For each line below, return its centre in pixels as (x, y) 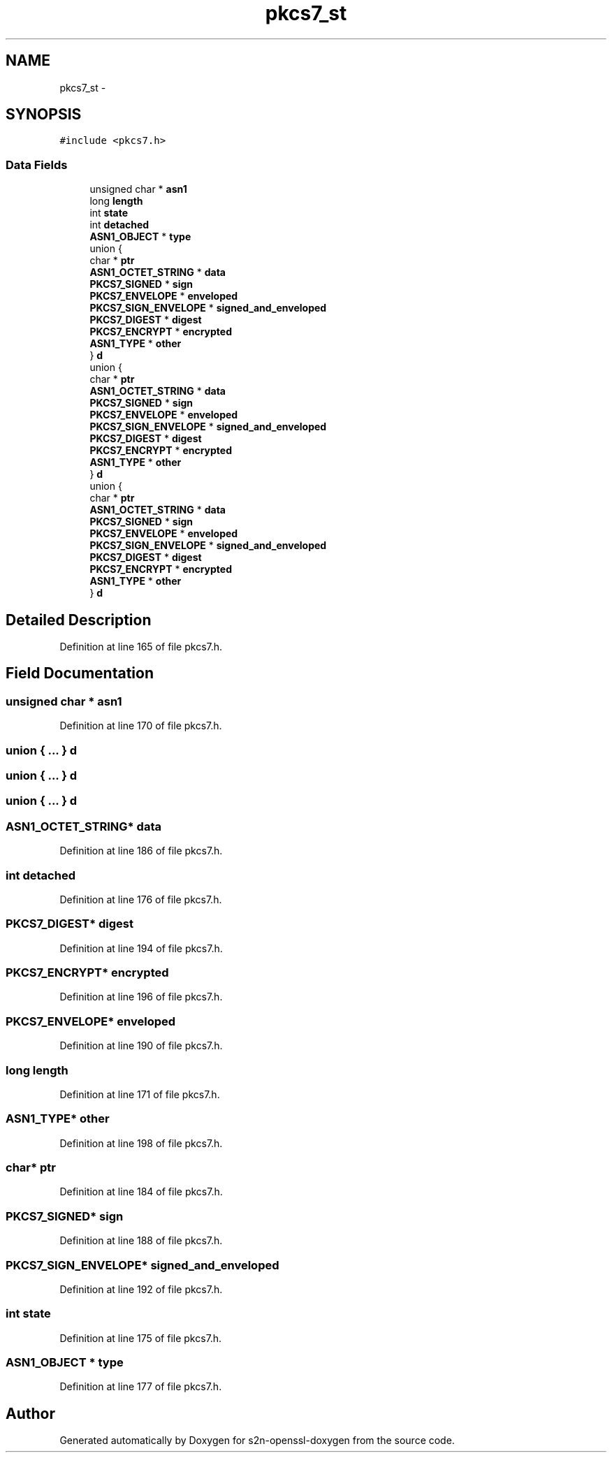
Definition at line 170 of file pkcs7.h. (141, 726)
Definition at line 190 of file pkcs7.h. (141, 1046)
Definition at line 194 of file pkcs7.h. (141, 948)
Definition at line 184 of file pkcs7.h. (141, 1192)
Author (30, 1413)
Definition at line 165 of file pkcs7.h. (141, 647)
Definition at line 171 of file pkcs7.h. (140, 1094)
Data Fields (37, 165)
